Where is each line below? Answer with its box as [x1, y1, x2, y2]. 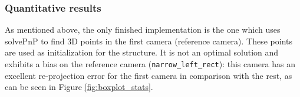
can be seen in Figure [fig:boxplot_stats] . [5, 81, 153, 93]
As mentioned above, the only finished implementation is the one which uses [5, 23, 281, 36]
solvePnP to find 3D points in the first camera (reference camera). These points [5, 34, 293, 47]
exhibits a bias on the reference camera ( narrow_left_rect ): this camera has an [5, 58, 295, 70]
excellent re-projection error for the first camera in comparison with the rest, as [5, 69, 292, 81]
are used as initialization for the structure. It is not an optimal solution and [5, 46, 279, 58]
